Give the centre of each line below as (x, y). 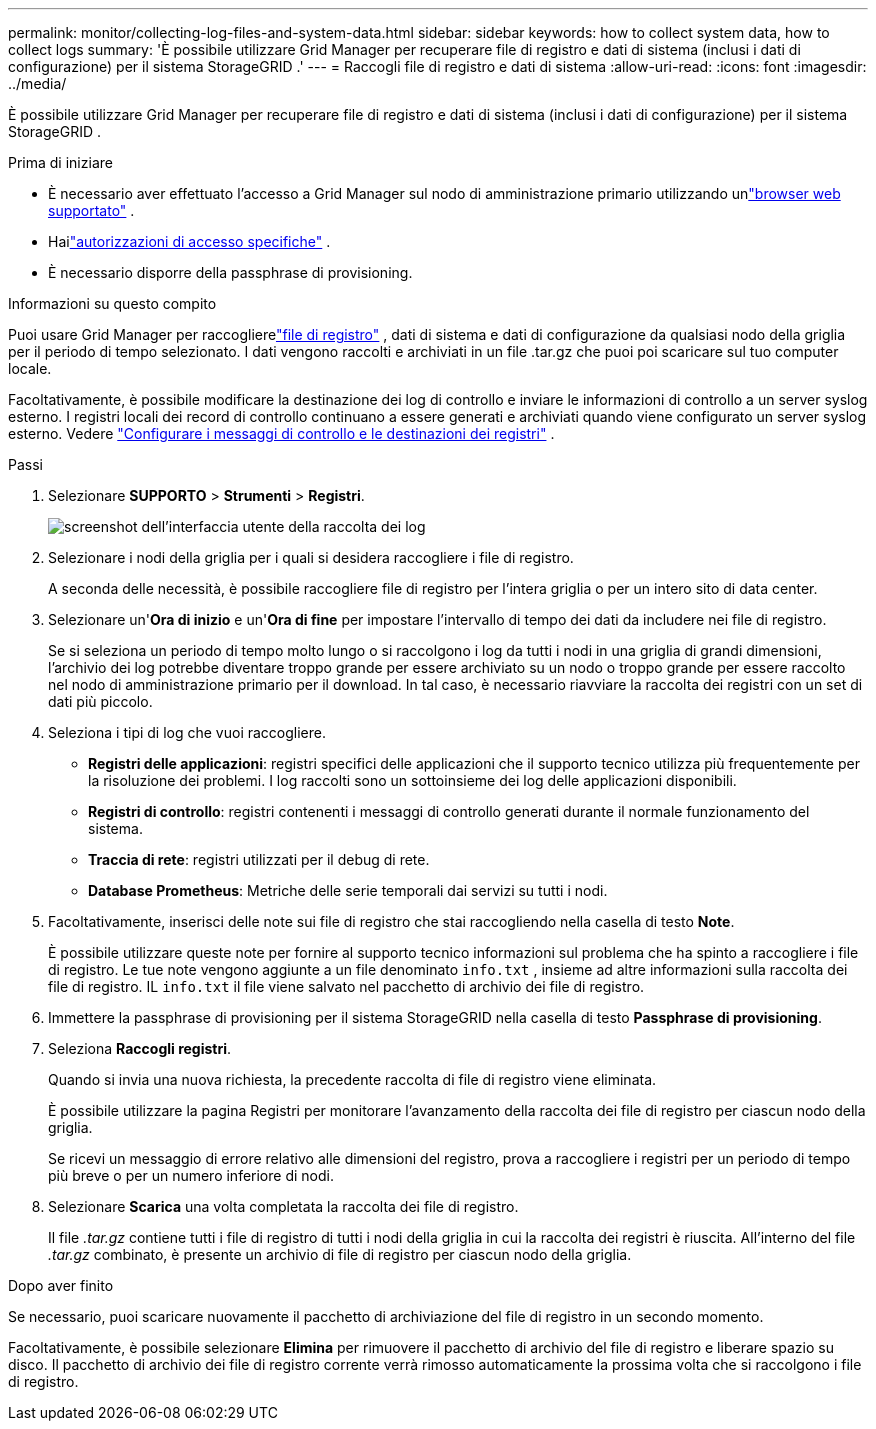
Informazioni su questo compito (112, 303)
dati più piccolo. (100, 701)
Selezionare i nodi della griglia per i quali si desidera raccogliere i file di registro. (311, 557)
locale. (30, 368)
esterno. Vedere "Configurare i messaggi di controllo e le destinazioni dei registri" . (281, 433)
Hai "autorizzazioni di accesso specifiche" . (189, 241)
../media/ (37, 83)
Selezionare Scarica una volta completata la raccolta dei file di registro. (283, 1206)
